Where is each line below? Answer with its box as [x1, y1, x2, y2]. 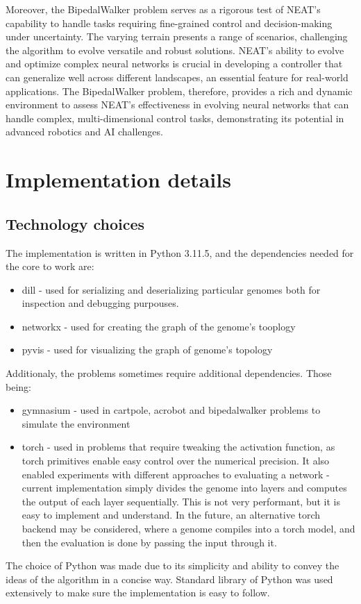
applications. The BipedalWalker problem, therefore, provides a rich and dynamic [6, 83, 353, 98]
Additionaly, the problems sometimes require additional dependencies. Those [6, 366, 332, 380]
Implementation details [6, 165, 231, 194]
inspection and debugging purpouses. [22, 296, 179, 310]
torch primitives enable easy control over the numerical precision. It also [22, 453, 330, 468]
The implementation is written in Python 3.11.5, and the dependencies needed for [6, 245, 354, 260]
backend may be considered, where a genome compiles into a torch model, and [22, 521, 355, 536]
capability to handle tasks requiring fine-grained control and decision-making [6, 15, 333, 30]
